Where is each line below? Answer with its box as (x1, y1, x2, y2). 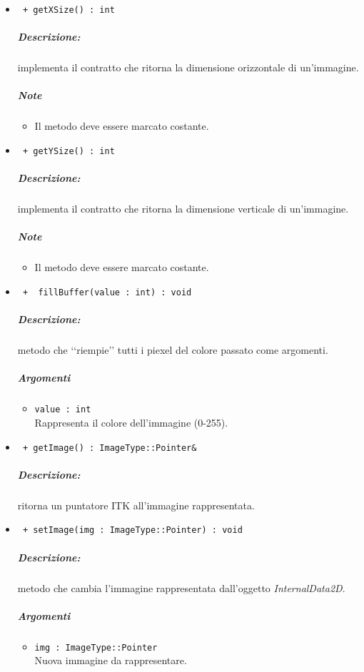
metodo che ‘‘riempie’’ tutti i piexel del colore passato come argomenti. (17, 342, 328, 357)
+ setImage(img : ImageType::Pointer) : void (22, 525, 243, 536)
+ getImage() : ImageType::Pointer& (22, 442, 197, 453)
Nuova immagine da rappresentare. (34, 653, 187, 668)
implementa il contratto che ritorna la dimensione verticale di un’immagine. (17, 201, 349, 216)
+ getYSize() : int (22, 146, 115, 156)
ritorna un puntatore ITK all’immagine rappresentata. (17, 497, 255, 512)
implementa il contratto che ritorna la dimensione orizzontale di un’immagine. (17, 60, 359, 75)
